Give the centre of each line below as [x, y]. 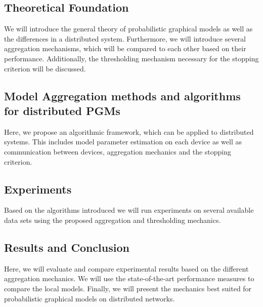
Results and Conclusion [67, 247]
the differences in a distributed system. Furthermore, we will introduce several [125, 38]
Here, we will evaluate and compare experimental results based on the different [126, 268]
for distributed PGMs [62, 110]
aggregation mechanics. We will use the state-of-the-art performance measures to [129, 278]
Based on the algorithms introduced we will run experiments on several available [129, 210]
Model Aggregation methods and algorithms [122, 95]
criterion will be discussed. [45, 68]
